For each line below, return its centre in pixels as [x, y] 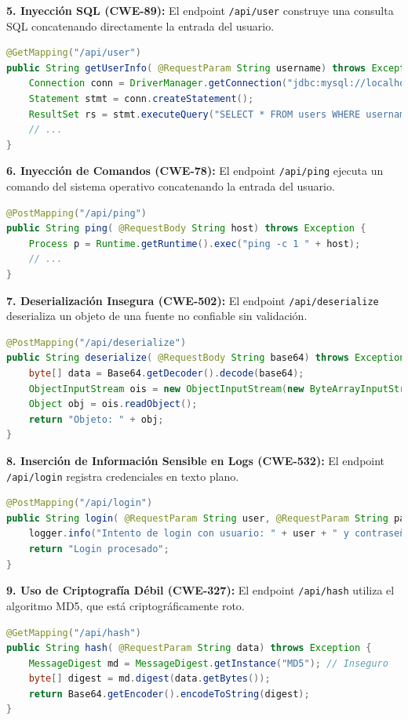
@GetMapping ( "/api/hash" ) [74, 633]
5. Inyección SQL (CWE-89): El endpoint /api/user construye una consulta [200, 10]
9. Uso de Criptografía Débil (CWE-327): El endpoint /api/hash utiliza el [200, 590]
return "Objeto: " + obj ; [96, 419]
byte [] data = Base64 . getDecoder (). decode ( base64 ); [166, 374]
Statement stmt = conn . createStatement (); [141, 99]
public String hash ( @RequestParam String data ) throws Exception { [189, 648]
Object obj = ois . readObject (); [113, 404]
